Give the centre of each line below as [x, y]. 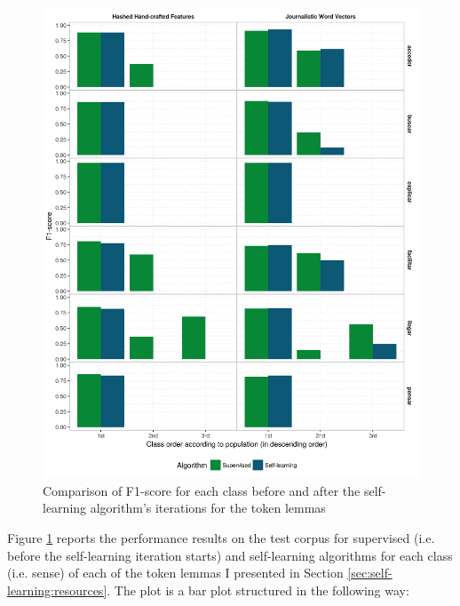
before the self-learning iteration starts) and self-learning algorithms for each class [230, 555]
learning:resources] [57, 590]
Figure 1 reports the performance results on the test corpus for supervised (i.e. [221, 537]
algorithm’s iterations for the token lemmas [208, 508]
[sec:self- [370, 573]
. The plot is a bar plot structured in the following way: [258, 590]
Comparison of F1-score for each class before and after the [202, 490]
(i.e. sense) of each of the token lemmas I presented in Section [175, 573]
